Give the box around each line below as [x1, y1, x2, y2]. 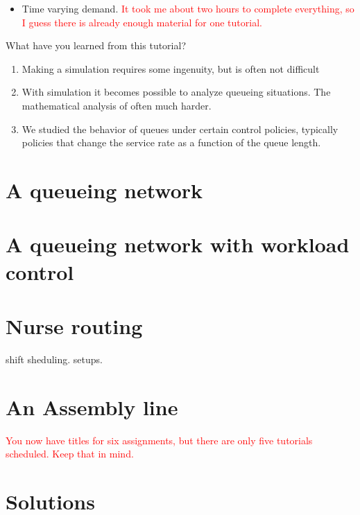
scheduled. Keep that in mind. [6, 446, 134, 461]
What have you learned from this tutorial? [6, 38, 186, 53]
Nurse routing [6, 311, 143, 340]
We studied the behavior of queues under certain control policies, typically [22, 121, 338, 136]
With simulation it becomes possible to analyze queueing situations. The [22, 85, 331, 99]
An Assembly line [6, 392, 178, 421]
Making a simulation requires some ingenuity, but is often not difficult [22, 61, 320, 76]
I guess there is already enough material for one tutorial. [22, 15, 262, 29]
